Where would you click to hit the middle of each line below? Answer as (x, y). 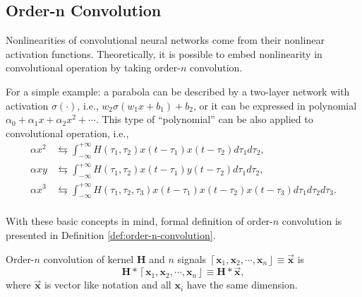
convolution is (312, 221)
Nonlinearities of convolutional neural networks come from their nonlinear (165, 40)
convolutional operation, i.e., (67, 133)
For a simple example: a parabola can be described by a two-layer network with (178, 91)
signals (192, 258)
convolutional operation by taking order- (93, 68)
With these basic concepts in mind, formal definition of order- (139, 221)
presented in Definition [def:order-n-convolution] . (111, 234)
